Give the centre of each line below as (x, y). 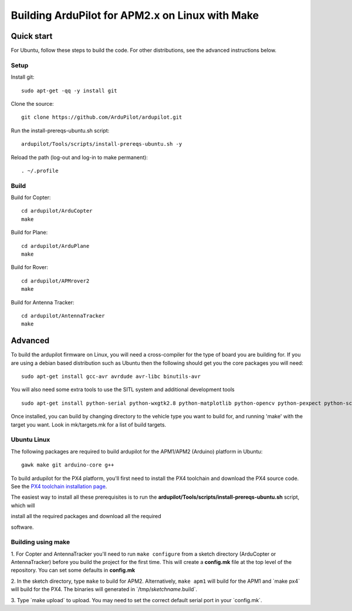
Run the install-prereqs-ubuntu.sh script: (60, 130)
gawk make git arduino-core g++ (68, 465)
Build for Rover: (30, 267)
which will (23, 505)
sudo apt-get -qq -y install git (69, 90)
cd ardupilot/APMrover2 (55, 281)
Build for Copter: (31, 197)
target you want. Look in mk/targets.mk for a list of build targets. (89, 424)
